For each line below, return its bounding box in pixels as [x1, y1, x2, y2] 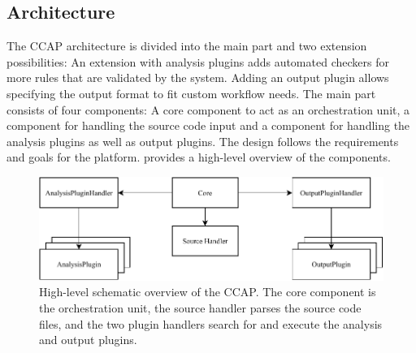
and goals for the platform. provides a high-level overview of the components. [6, 149, 391, 166]
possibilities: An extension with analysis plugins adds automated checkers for [6, 53, 389, 70]
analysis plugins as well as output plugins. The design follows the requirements [6, 132, 399, 149]
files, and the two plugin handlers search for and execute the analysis [39, 315, 383, 332]
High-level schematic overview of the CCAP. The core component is [39, 283, 376, 300]
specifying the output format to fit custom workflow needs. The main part [6, 84, 376, 101]
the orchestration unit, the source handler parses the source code [39, 299, 362, 316]
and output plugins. [39, 331, 137, 348]
